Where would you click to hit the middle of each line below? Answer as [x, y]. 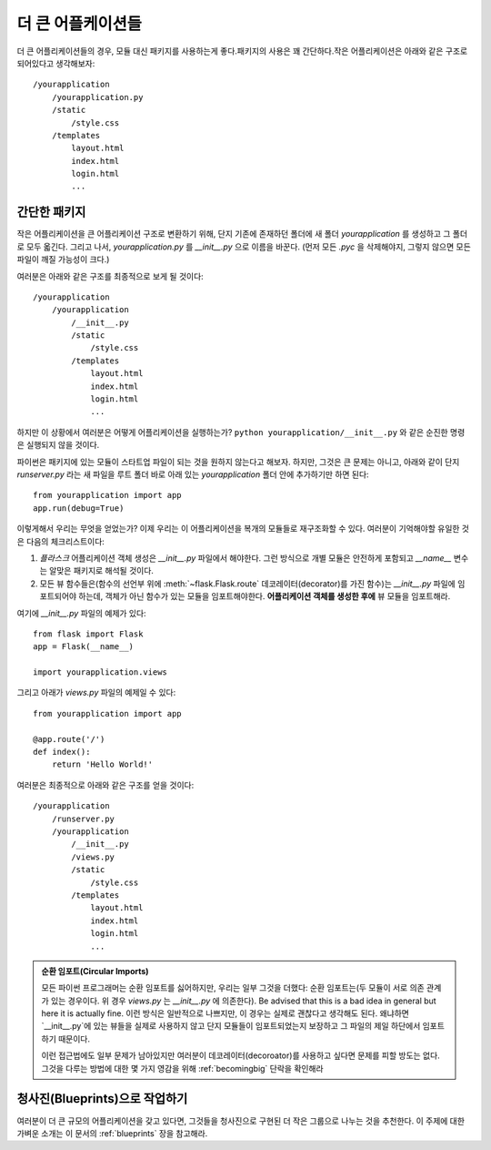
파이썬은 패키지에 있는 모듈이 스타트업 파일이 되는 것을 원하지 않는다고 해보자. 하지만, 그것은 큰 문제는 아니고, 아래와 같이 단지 [238, 462]
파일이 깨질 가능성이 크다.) [63, 260]
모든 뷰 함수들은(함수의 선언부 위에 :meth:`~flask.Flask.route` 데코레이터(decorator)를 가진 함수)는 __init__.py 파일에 [248, 584]
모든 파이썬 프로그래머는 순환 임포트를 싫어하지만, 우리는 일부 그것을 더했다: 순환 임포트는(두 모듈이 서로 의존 [233, 988]
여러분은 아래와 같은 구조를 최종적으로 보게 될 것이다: [110, 276]
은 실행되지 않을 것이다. [58, 445]
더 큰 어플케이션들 [80, 24]
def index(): [62, 752]
